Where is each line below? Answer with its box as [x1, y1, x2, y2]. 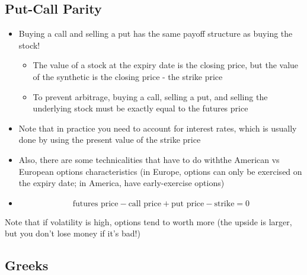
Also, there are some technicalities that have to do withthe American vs [18, 153, 280, 165]
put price [171, 199, 204, 208]
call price [128, 199, 161, 208]
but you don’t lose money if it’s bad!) [5, 227, 140, 239]
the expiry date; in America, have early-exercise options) [18, 177, 225, 189]
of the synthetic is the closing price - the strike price [33, 70, 223, 82]
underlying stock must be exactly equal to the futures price [33, 102, 248, 114]
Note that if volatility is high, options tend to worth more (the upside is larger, [5, 215, 292, 228]
